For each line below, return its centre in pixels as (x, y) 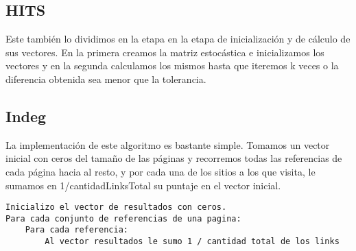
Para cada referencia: (76, 230)
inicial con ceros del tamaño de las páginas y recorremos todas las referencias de (174, 158)
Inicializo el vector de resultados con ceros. (116, 207)
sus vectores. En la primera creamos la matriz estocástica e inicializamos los (165, 52)
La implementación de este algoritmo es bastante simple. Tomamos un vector (168, 144)
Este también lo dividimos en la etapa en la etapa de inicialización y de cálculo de (178, 39)
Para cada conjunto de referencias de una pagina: (123, 218)
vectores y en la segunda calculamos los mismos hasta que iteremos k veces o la (172, 65)
